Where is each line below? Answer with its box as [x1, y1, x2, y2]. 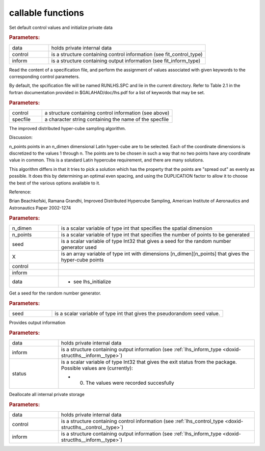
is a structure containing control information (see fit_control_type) [51, 51, 203, 57]
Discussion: [9, 134, 33, 140]
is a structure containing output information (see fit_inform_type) [51, 57, 201, 64]
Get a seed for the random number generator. [9, 290, 102, 296]
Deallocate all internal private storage [9, 391, 85, 397]
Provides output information [9, 319, 66, 325]
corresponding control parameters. [9, 74, 80, 80]
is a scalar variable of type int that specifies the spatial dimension [61, 225, 212, 232]
